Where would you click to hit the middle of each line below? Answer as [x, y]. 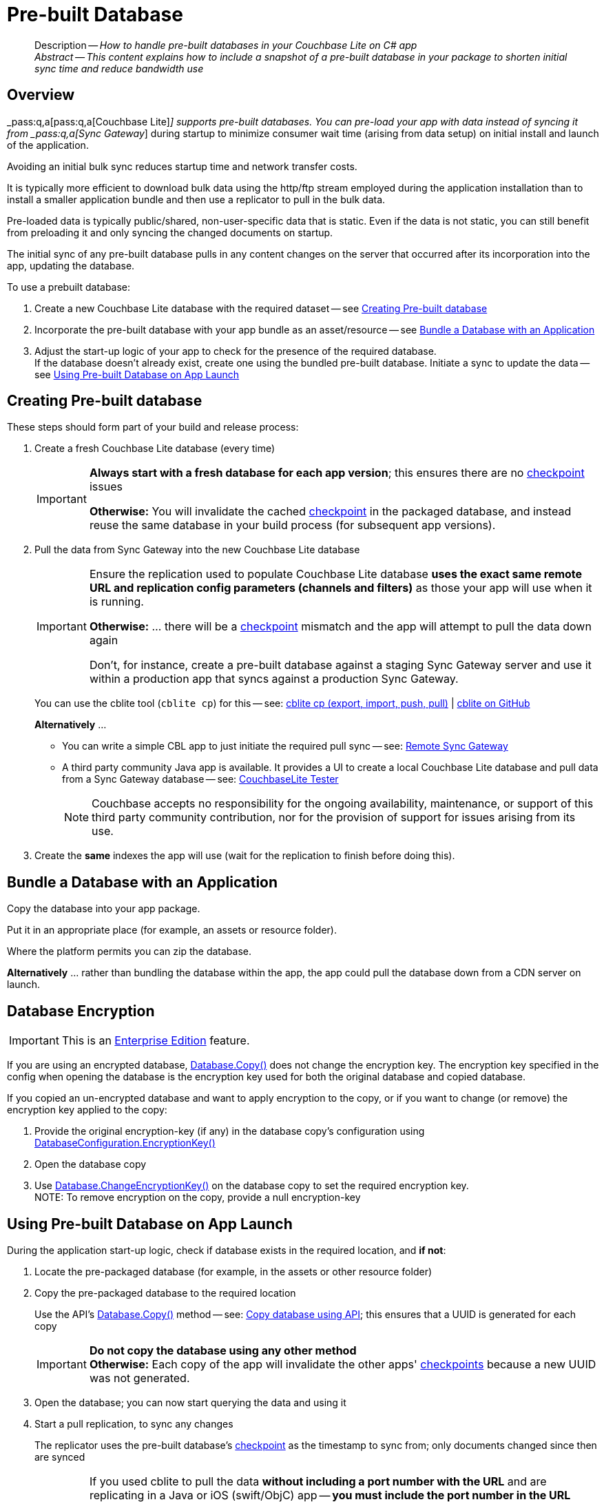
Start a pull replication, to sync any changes [134, 1423]
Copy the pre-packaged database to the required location [165, 1293]
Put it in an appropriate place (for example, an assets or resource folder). [172, 930]
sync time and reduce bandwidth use [119, 68]
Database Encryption [81, 1011]
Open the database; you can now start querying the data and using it [190, 1402]
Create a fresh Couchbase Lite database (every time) [155, 449]
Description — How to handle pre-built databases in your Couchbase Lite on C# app [226, 45]
